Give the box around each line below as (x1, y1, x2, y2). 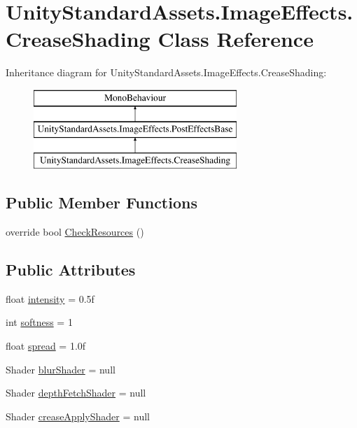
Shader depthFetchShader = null (6, 385, 146, 400)
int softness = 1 (6, 315, 73, 329)
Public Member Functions (6, 192, 197, 213)
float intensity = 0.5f (6, 291, 94, 306)
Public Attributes (6, 259, 136, 280)
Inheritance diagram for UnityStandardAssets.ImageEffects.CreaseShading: (6, 65, 327, 80)
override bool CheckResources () (6, 224, 144, 239)
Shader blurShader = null (6, 362, 115, 376)
